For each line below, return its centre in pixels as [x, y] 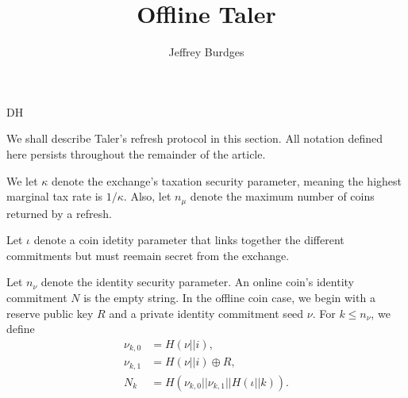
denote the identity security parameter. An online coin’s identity [197, 282]
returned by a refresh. [59, 213]
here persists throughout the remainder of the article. [136, 153]
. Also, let [147, 196]
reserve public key [50, 313]
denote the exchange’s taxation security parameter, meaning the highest [227, 180]
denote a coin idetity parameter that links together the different [189, 240]
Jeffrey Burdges [206, 52]
